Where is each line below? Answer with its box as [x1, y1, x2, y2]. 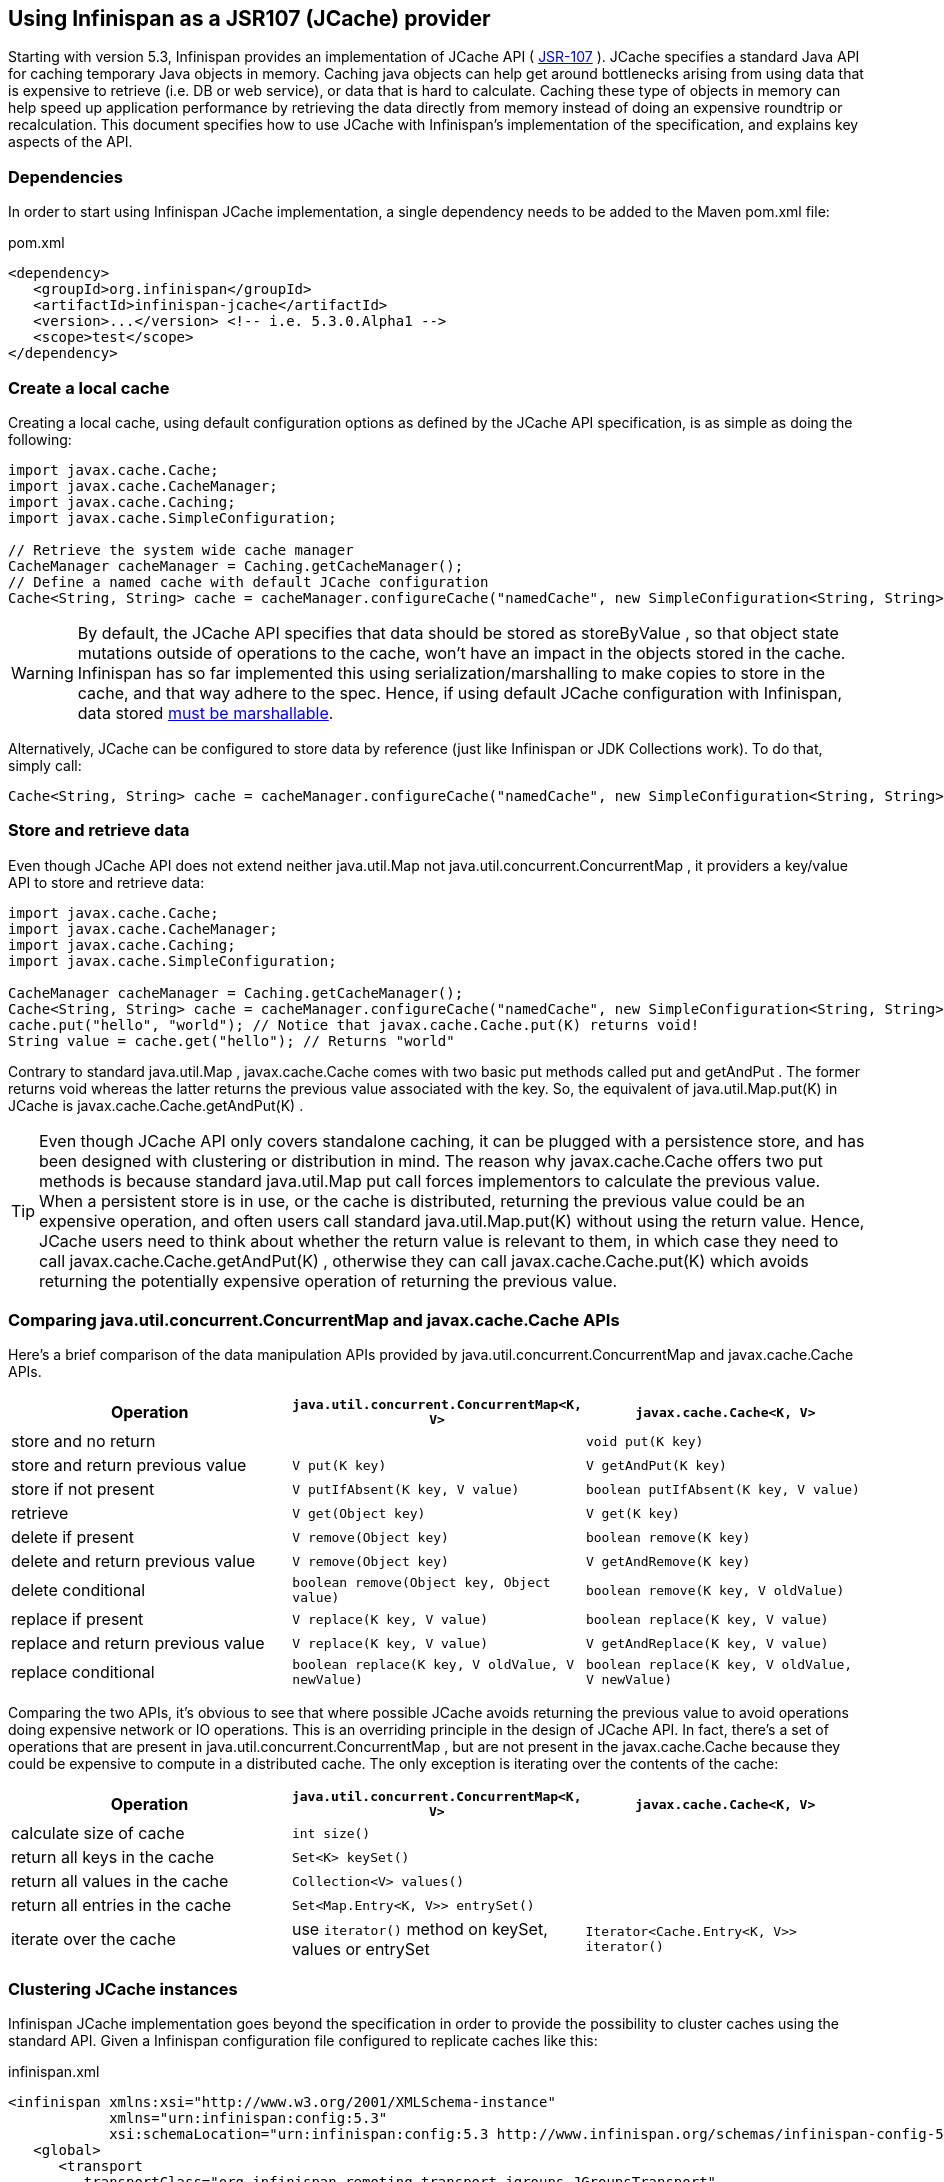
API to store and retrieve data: [8, 873, 205, 891]
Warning [11, 662, 74, 683]
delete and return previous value [11, 1551, 255, 1572]
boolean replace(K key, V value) [585, 1611, 829, 1627]
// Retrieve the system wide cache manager [8, 541, 354, 558]
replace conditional [11, 1662, 155, 1683]
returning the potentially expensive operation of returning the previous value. [39, 1270, 618, 1291]
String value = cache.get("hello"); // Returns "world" [8, 1032, 455, 1049]
